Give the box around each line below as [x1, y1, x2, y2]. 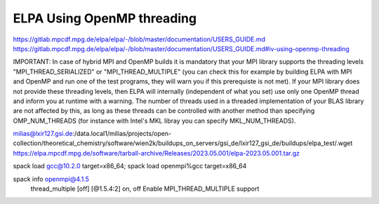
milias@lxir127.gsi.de [13, 130, 73, 138]
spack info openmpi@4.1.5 [13, 175, 89, 183]
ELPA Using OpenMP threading [13, 11, 197, 26]
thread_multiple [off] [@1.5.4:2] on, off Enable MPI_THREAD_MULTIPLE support [30, 184, 260, 193]
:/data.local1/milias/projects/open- [72, 130, 172, 138]
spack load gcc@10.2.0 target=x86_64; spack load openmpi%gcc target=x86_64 [13, 162, 247, 170]
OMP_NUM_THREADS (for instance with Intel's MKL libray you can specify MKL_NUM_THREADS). [13, 116, 296, 125]
